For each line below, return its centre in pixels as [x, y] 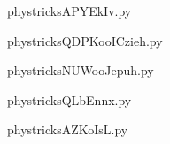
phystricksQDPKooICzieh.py [85, 40]
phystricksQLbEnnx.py [70, 99]
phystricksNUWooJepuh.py [81, 70]
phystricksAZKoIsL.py [68, 129]
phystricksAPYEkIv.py [70, 11]
